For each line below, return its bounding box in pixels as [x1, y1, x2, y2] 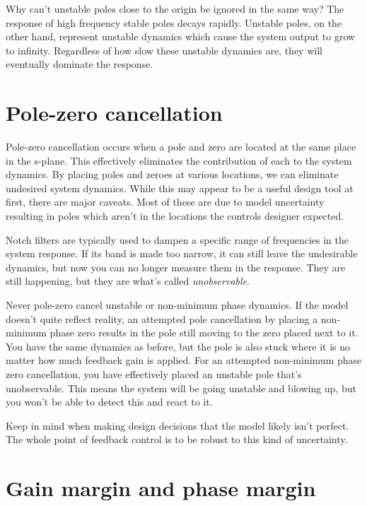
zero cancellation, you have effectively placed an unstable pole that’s [6, 367, 302, 381]
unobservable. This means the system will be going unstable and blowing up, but [6, 380, 356, 395]
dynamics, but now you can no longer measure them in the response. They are [6, 259, 346, 274]
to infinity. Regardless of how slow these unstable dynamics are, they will [6, 42, 322, 57]
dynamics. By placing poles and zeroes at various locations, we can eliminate [6, 167, 339, 182]
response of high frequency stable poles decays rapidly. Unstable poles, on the [6, 15, 342, 30]
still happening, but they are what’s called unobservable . [6, 273, 250, 288]
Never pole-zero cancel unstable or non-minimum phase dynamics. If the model [6, 298, 349, 312]
